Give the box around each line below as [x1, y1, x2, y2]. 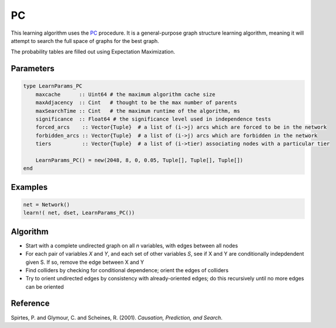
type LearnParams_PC [23, 83, 82, 89]
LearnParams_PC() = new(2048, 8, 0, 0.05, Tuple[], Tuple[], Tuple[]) [35, 156, 244, 163]
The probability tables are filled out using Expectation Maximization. [11, 48, 176, 55]
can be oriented [25, 283, 64, 290]
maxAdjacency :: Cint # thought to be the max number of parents [35, 99, 237, 106]
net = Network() [23, 201, 70, 208]
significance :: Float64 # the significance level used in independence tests [35, 115, 271, 122]
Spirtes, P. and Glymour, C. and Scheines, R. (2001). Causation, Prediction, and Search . [11, 314, 223, 321]
